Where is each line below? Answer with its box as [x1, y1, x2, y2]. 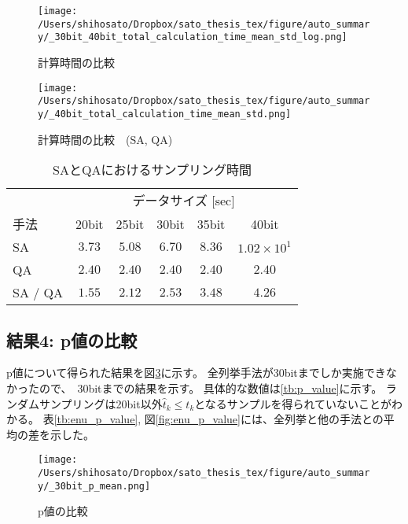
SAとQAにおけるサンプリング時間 [53, 161, 252, 179]
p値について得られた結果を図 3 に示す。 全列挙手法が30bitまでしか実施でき [6, 364, 386, 381]
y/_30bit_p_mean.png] [38, 480, 151, 492]
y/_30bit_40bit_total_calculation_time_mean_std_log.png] [38, 31, 347, 43]
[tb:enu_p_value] [53, 411, 138, 427]
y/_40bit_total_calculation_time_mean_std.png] [38, 108, 292, 120]
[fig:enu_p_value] [155, 411, 241, 427]
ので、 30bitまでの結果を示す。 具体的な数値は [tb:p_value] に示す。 [39, 379, 383, 396]
